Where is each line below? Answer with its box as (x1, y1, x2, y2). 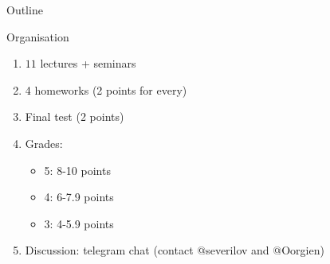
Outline (6, 2, 43, 17)
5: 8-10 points (44, 161, 111, 178)
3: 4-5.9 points (44, 215, 114, 231)
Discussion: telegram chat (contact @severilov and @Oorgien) (25, 242, 324, 258)
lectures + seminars (40, 55, 136, 72)
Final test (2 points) (25, 108, 124, 125)
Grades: (25, 134, 63, 151)
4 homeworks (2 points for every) (25, 81, 187, 98)
